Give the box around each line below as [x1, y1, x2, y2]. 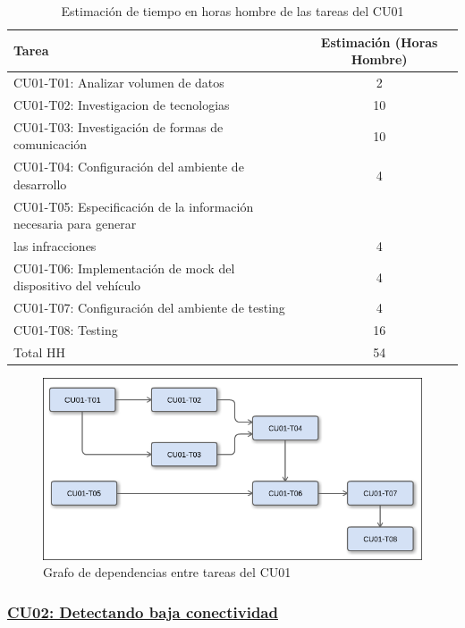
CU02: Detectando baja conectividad [7, 600, 278, 623]
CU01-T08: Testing [13, 321, 118, 339]
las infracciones [13, 237, 97, 255]
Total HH [13, 343, 65, 361]
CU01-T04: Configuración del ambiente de [13, 157, 244, 176]
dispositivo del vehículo [13, 276, 141, 295]
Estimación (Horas [320, 32, 438, 51]
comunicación [13, 135, 88, 154]
